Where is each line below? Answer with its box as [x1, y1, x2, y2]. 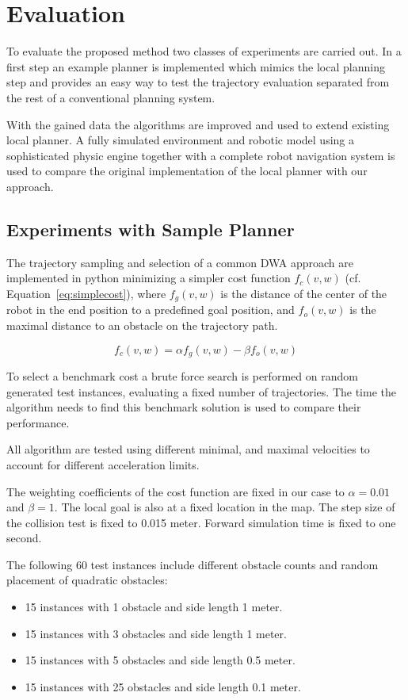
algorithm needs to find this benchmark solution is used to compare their [6, 399, 361, 415]
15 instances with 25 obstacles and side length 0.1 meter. [25, 678, 301, 694]
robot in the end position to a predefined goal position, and [6, 301, 295, 318]
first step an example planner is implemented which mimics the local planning [6, 58, 385, 75]
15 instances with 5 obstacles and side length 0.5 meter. [25, 652, 296, 668]
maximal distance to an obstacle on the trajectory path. [6, 316, 278, 333]
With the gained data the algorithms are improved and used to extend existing [6, 116, 390, 132]
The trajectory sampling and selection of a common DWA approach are [6, 254, 353, 270]
